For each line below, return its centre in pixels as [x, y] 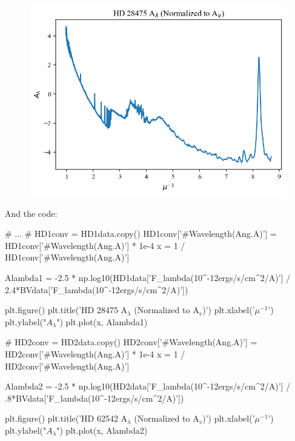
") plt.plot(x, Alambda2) [102, 430]
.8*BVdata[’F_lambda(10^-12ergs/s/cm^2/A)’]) [94, 398]
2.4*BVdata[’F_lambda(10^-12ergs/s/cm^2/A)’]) [97, 289]
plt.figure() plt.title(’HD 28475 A [66, 310]
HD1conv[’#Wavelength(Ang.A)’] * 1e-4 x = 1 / [95, 245]
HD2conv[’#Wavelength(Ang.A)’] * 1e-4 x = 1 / [95, 353]
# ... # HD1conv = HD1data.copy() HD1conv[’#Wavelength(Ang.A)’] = [141, 234]
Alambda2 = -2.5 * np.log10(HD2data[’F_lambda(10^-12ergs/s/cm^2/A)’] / [148, 386]
